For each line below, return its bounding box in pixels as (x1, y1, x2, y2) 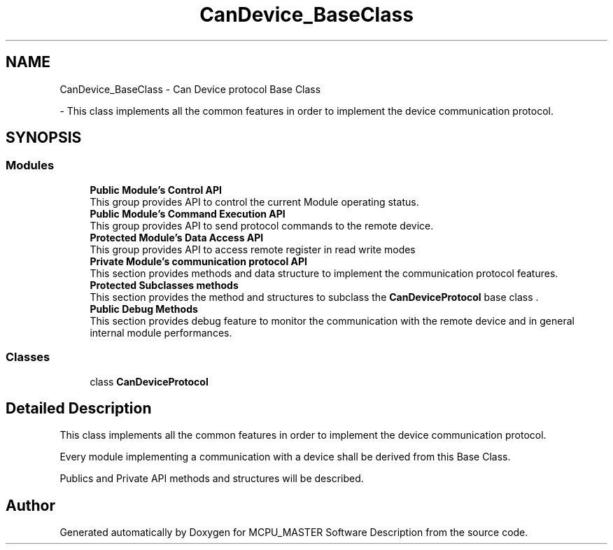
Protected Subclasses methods (90, 278, 239, 291)
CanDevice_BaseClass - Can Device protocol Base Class (59, 83, 321, 95)
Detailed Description (6, 399, 152, 417)
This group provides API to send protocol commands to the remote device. (90, 219, 434, 232)
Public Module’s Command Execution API (90, 207, 286, 220)
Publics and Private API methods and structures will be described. (59, 472, 364, 485)
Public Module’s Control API (90, 183, 222, 196)
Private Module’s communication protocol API (90, 255, 307, 267)
